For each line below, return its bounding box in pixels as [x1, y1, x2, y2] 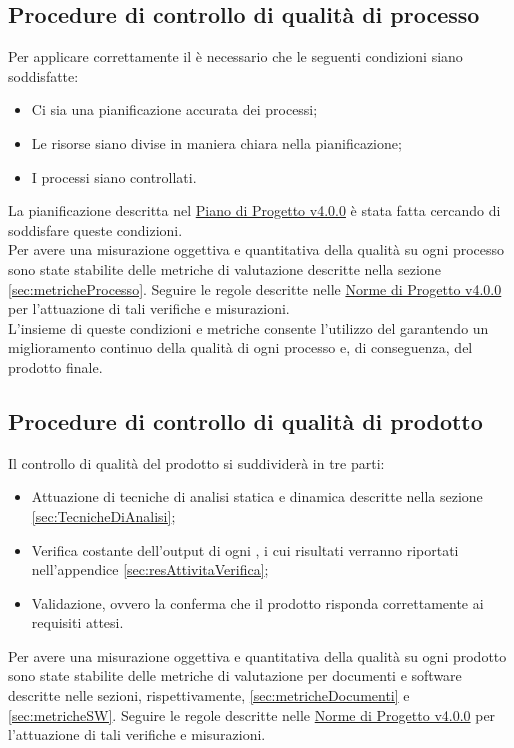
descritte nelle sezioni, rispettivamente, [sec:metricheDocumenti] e [8, 685, 410, 706]
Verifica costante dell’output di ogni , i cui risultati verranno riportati [31, 539, 459, 560]
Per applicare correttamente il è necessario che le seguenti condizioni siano [8, 46, 463, 67]
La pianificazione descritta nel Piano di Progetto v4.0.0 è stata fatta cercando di [8, 200, 501, 221]
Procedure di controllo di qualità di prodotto [8, 405, 483, 436]
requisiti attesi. [31, 612, 124, 633]
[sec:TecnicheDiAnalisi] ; [31, 505, 176, 526]
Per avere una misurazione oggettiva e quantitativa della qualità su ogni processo [8, 239, 505, 260]
